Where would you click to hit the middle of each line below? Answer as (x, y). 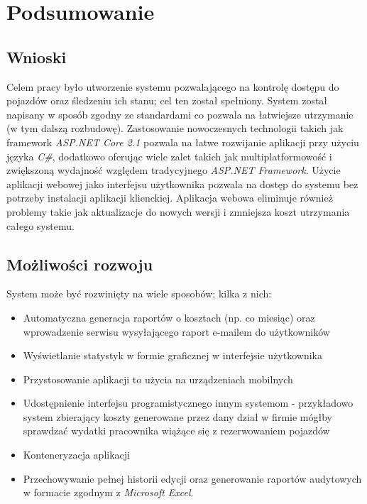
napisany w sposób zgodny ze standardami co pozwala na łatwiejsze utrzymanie (180, 114)
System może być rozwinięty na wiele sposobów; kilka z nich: (139, 294)
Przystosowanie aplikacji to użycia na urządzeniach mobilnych (158, 379)
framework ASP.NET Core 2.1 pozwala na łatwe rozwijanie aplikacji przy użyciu (183, 142)
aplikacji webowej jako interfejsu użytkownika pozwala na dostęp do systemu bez (182, 183)
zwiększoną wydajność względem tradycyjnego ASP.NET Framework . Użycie (174, 170)
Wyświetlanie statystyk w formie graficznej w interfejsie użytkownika (172, 355)
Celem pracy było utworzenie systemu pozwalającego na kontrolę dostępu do (173, 86)
